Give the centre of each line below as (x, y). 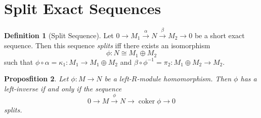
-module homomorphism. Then (184, 79)
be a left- (118, 79)
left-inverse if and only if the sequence (63, 88)
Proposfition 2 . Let (36, 79)
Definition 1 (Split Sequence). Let (59, 35)
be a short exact (220, 35)
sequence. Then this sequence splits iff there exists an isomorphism (107, 45)
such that (19, 62)
